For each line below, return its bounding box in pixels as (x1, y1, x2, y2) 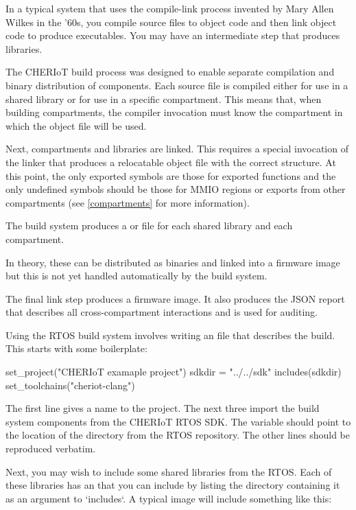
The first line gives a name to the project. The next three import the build (5, 401, 320, 415)
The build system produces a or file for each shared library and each (5, 218, 293, 233)
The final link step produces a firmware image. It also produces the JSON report (5, 291, 345, 305)
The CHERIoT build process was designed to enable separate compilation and (5, 65, 335, 79)
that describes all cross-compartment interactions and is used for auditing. (5, 305, 318, 319)
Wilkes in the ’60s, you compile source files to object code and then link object (5, 14, 337, 29)
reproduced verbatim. (5, 441, 96, 456)
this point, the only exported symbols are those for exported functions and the (5, 168, 336, 183)
